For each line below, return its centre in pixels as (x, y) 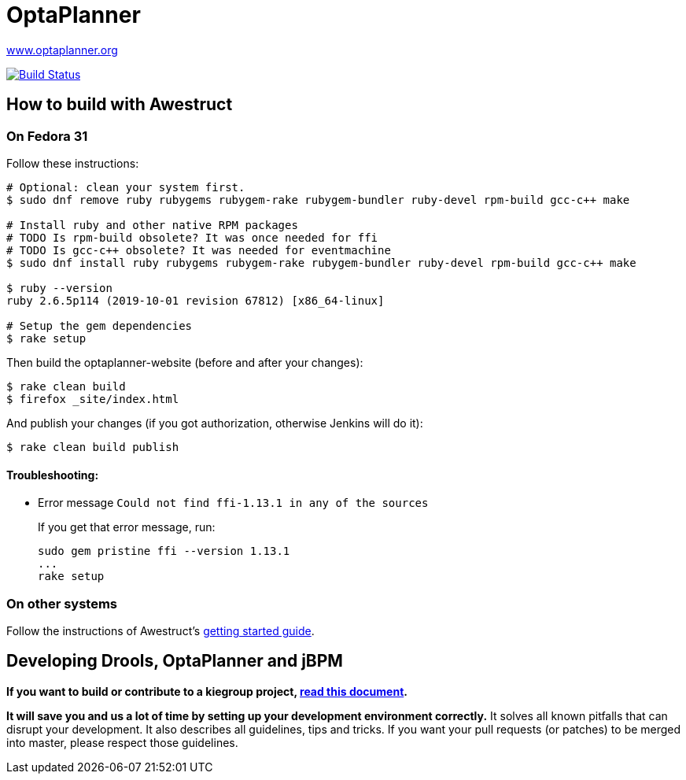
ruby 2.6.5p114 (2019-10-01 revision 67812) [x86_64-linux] (195, 300)
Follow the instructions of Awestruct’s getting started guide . (160, 630)
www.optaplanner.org (62, 50)
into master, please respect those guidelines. (122, 742)
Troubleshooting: (53, 475)
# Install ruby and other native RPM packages (152, 225)
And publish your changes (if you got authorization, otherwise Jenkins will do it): (215, 423)
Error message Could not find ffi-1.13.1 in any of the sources (233, 503)
